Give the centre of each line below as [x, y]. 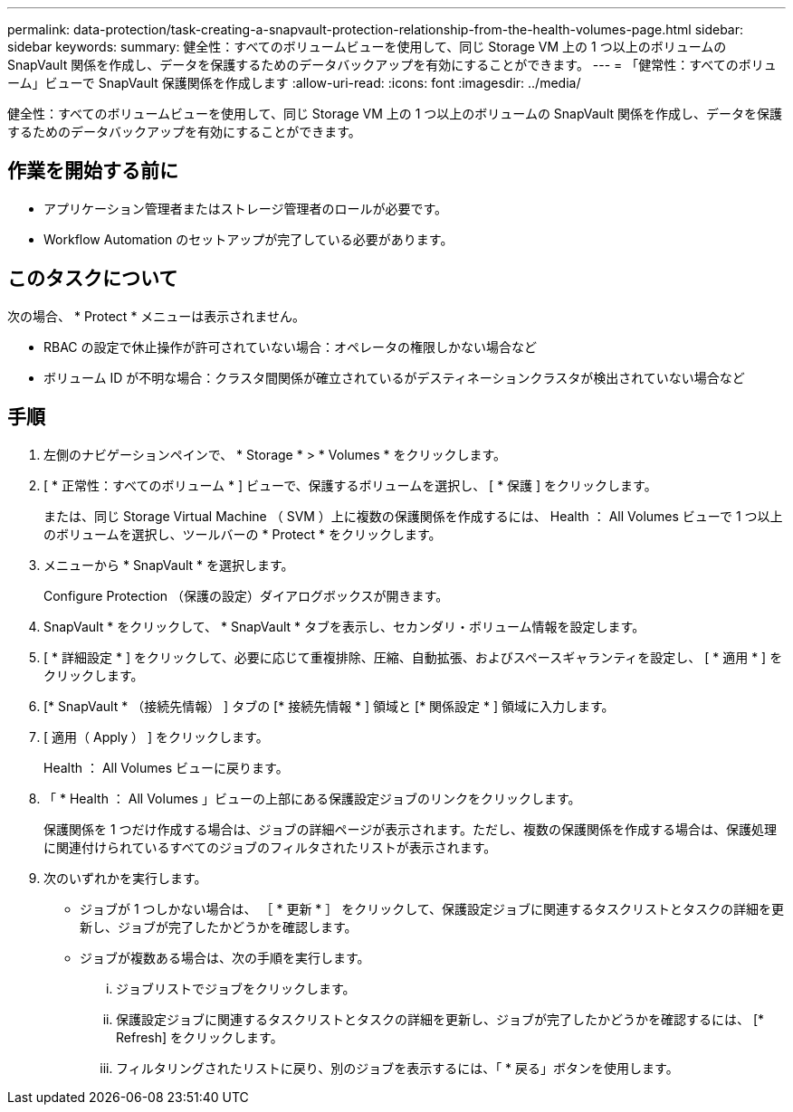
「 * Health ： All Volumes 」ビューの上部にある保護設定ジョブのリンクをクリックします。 [312, 798]
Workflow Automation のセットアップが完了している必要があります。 [248, 239]
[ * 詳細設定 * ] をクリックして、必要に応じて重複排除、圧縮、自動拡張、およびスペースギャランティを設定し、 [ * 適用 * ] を [413, 657]
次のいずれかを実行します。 [125, 878]
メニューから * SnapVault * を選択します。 [169, 565]
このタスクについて [93, 279]
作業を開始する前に [93, 171]
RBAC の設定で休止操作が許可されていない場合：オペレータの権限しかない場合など [291, 347]
